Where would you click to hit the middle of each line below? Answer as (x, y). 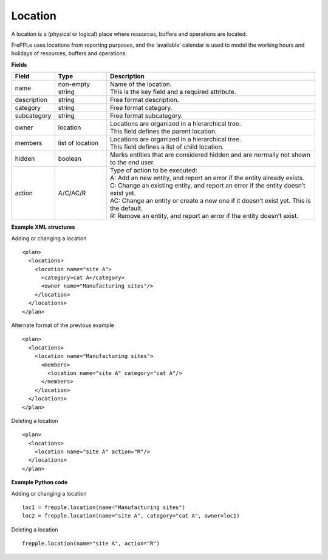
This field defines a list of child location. (167, 147)
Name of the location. (141, 84)
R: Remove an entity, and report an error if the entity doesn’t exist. (204, 216)
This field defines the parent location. (163, 132)
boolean (70, 159)
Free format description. (145, 100)
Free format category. (141, 108)
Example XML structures (43, 227)
